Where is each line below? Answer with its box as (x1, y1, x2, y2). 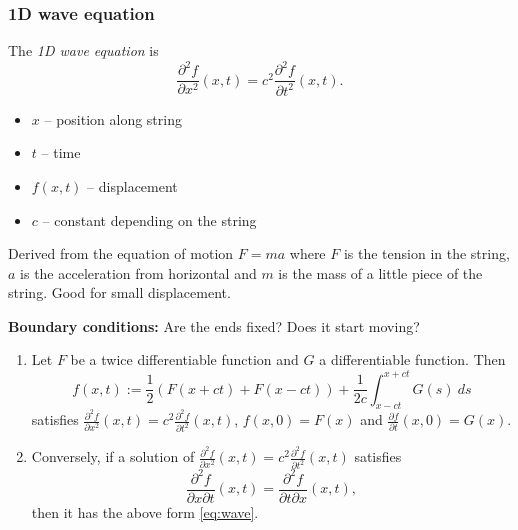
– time (41, 142, 81, 163)
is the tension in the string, (343, 243, 510, 264)
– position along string (44, 108, 182, 129)
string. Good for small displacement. (8, 282, 231, 303)
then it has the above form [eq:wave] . (31, 501, 259, 522)
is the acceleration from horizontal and (20, 262, 257, 283)
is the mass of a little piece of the (278, 262, 483, 283)
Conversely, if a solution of (31, 446, 195, 467)
